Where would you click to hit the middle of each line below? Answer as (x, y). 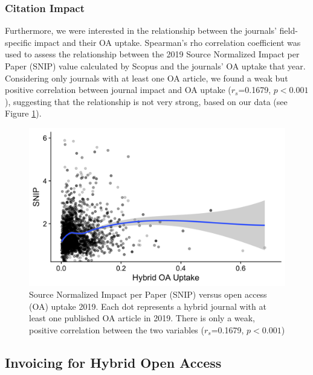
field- (289, 30)
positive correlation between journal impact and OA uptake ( (118, 90)
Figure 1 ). (23, 113)
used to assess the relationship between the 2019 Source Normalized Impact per (152, 54)
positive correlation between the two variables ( (117, 330)
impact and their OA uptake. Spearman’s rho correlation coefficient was (167, 42)
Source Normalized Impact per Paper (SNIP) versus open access (148, 294)
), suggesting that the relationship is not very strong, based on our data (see (146, 101)
